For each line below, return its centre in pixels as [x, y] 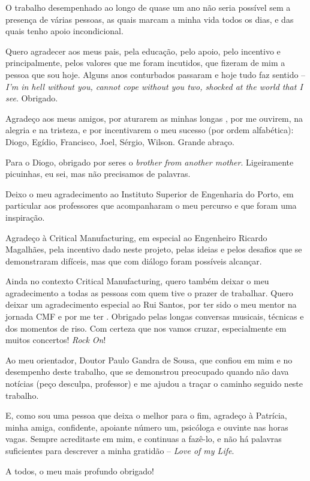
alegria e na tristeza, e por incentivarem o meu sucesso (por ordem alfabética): [150, 130]
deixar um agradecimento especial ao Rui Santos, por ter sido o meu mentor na [151, 304]
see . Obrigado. [32, 98]
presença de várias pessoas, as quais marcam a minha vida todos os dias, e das [150, 19]
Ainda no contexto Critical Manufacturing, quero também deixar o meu [137, 281]
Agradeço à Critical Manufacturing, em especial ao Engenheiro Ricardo [136, 237]
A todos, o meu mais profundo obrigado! [80, 471]
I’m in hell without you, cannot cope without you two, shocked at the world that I [154, 86]
